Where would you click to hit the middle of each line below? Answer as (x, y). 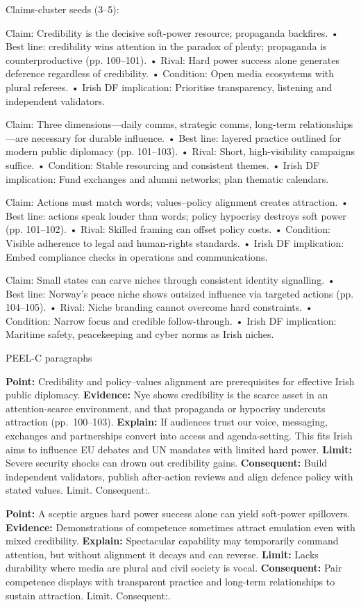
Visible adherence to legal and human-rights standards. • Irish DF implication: (175, 242)
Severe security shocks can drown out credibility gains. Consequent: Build (167, 463)
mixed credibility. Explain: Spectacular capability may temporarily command (172, 541)
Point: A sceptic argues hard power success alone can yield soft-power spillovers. (178, 513)
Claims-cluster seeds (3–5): (62, 9)
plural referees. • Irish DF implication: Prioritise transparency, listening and (169, 87)
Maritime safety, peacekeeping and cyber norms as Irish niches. (140, 334)
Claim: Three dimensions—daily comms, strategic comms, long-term (151, 124)
